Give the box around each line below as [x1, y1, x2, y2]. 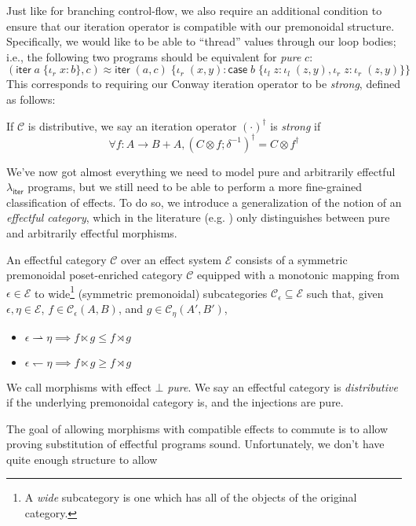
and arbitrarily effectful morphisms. [6, 225, 177, 241]
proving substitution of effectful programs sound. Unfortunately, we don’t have [6, 436, 385, 452]
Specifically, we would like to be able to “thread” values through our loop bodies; [6, 33, 396, 50]
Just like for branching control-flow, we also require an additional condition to [6, 2, 382, 18]
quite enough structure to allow [6, 451, 158, 467]
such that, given [306, 285, 384, 301]
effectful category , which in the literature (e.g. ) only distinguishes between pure [6, 209, 390, 226]
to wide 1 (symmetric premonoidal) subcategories [35, 282, 268, 301]
